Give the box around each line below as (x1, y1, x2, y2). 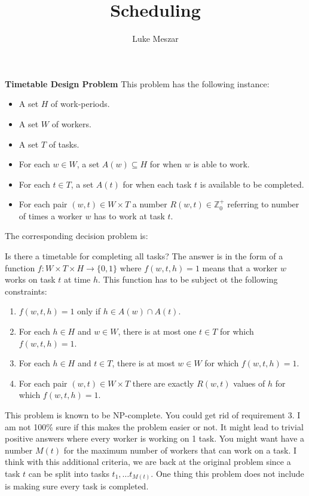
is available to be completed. (200, 177, 304, 190)
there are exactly (132, 376, 194, 389)
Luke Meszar (132, 32, 179, 45)
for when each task (123, 177, 192, 190)
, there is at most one (118, 325, 197, 338)
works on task (5, 273, 56, 286)
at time (63, 273, 91, 286)
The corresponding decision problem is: (5, 229, 148, 242)
